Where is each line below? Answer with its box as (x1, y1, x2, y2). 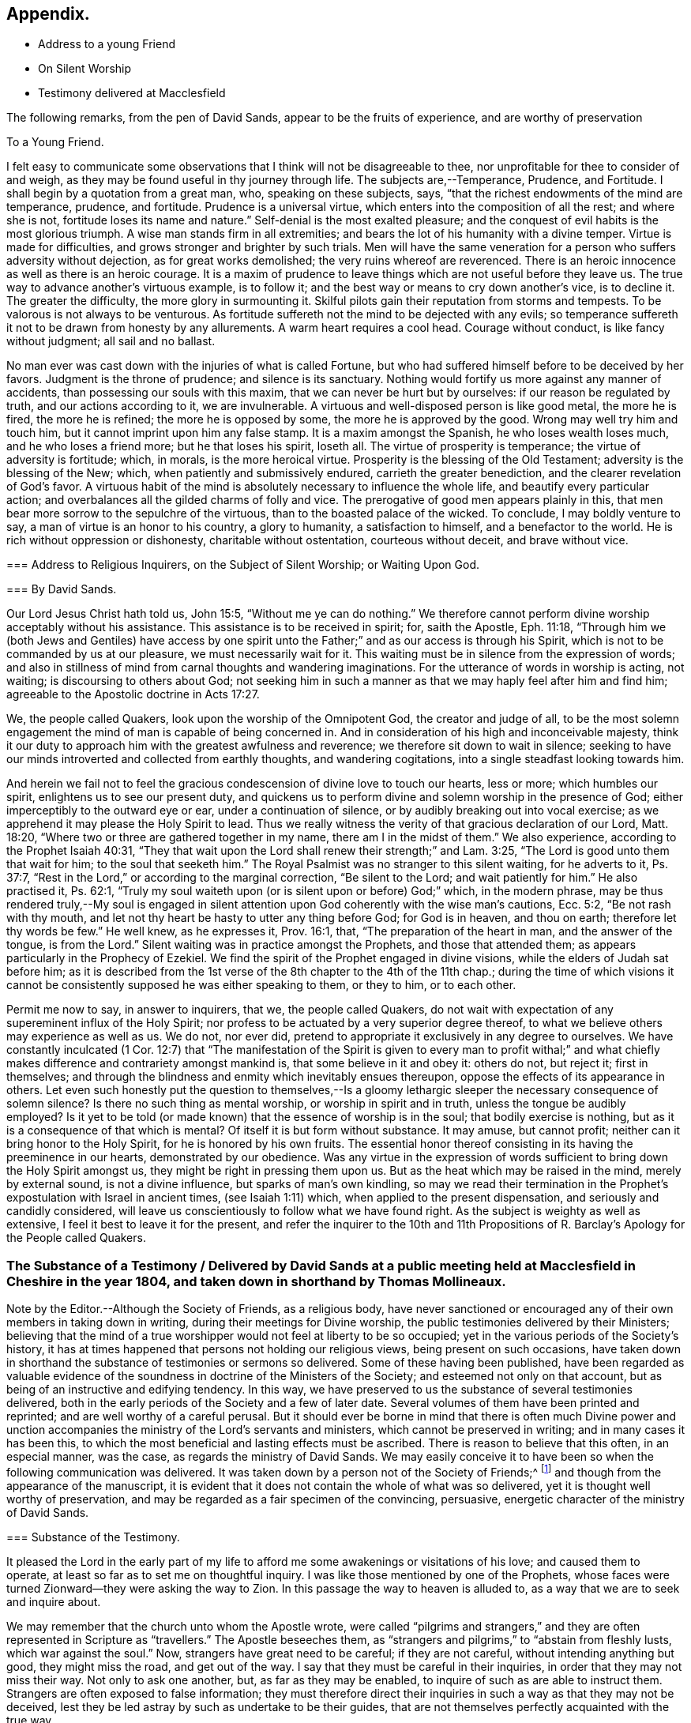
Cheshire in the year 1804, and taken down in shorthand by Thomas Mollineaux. (6, 1273, 506, 1289)
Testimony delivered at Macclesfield (38, 86, 226, 100)
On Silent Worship (38, 62, 132, 76)
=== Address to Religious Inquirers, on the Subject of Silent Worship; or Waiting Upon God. (6, 558, 480, 572)
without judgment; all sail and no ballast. (6, 334, 216, 348)
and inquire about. (6, 1594, 101, 1608)
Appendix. (6, 4, 90, 24)
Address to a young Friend (38, 37, 176, 51)
